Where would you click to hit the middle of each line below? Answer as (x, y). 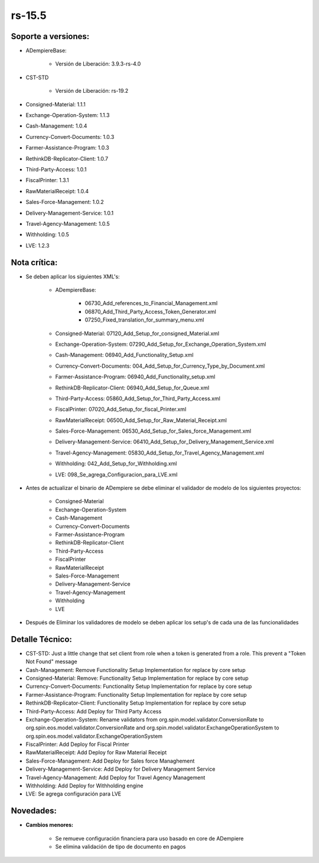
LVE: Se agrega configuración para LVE (74, 794)
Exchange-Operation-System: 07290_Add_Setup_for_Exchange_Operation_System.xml (161, 344)
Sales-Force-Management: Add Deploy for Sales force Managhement (110, 761)
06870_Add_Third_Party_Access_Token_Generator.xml (151, 312)
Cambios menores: (50, 825)
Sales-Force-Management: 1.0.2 (65, 202)
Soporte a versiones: (50, 36)
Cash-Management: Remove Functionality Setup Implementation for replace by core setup (136, 670)
